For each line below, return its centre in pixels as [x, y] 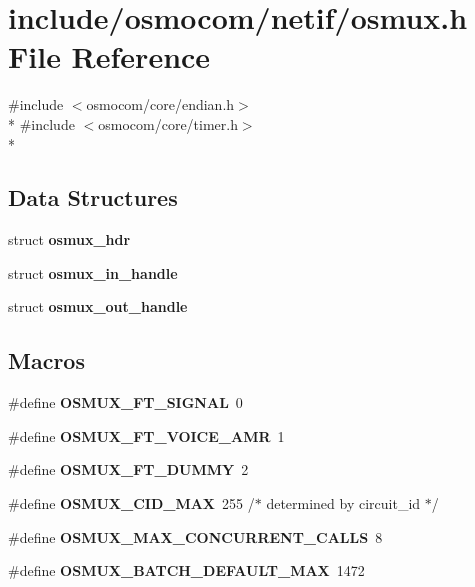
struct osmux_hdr [69, 239]
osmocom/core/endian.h [160, 104]
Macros [46, 360]
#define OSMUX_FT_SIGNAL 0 [125, 402]
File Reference [109, 56]
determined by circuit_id [343, 503]
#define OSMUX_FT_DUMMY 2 [128, 469]
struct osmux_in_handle [93, 272]
